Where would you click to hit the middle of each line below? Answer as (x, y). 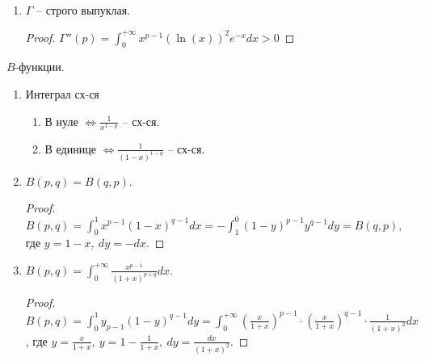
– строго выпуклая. (84, 10)
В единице (70, 148)
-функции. (40, 67)
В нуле (61, 121)
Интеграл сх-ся (62, 93)
